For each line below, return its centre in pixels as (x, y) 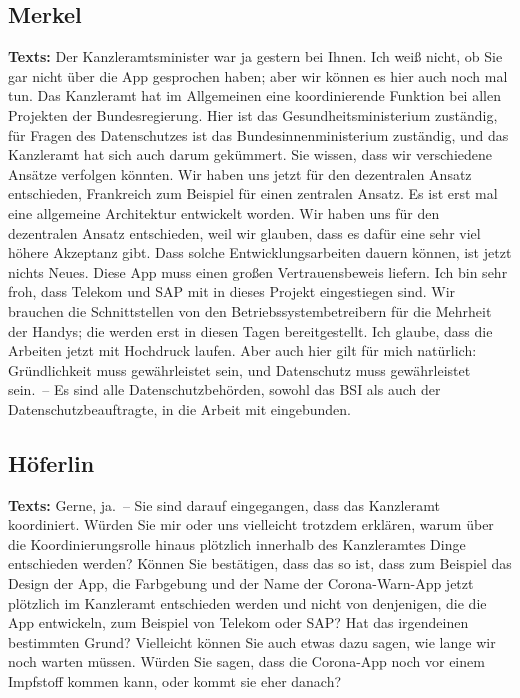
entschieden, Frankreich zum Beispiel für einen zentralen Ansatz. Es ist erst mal (253, 193)
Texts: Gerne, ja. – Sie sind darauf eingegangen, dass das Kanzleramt (224, 504)
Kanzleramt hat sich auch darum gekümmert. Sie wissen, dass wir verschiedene (250, 154)
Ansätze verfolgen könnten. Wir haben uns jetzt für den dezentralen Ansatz (240, 173)
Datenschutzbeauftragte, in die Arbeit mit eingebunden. (179, 408)
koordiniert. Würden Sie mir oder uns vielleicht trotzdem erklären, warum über (251, 524)
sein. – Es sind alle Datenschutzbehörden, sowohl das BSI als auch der (224, 389)
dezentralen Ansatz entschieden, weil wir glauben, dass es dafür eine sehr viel (244, 232)
